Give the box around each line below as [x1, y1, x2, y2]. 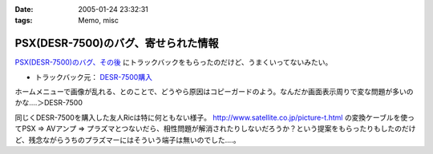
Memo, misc [78, 16, 119, 26]
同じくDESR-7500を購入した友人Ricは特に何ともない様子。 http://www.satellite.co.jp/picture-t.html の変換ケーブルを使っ [14, 113, 415, 122]
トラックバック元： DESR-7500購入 [34, 72, 152, 81]
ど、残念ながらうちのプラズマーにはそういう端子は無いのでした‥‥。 [14, 135, 241, 144]
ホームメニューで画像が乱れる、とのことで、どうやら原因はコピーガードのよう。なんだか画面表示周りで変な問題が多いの [14, 87, 414, 97]
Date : [14, 5, 34, 14]
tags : [14, 16, 33, 26]
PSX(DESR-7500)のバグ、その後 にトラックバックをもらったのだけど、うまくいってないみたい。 [14, 57, 333, 67]
